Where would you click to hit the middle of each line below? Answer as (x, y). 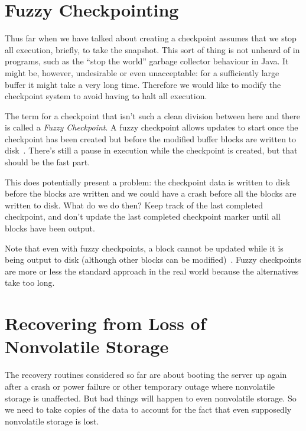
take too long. (30, 283)
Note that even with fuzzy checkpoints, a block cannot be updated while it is (144, 248)
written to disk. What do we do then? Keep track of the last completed (134, 205)
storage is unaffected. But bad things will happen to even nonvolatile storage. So (151, 398)
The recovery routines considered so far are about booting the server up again (146, 375)
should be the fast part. (48, 162)
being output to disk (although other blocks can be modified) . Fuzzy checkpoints (153, 259)
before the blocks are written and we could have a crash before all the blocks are (151, 193)
